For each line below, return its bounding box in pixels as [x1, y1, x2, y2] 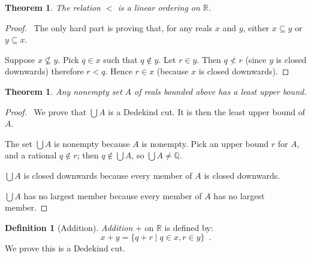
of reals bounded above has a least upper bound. [134, 85, 307, 97]
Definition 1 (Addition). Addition [5, 221, 133, 233]
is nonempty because [54, 137, 130, 149]
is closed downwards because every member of [23, 169, 192, 181]
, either [243, 21, 270, 34]
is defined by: [164, 221, 213, 233]
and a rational [5, 149, 57, 161]
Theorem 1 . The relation [5, 1, 101, 13]
